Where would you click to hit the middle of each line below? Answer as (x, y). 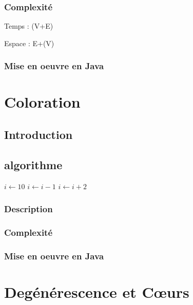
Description (28, 209)
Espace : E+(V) (29, 43)
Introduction (38, 135)
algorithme (33, 164)
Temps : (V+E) (29, 26)
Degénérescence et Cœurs (97, 291)
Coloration (42, 102)
